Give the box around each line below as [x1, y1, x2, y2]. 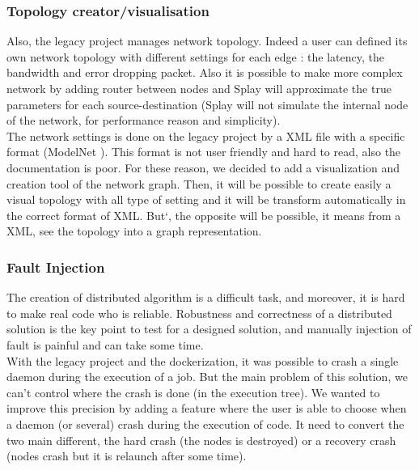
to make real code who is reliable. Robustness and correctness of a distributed [6, 304, 392, 321]
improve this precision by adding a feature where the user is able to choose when [6, 400, 407, 417]
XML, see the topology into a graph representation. [6, 222, 262, 239]
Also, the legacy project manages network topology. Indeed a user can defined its [6, 32, 408, 49]
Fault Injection [6, 256, 105, 277]
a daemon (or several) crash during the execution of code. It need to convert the [6, 415, 404, 432]
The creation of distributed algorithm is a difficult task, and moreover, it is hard [6, 289, 405, 306]
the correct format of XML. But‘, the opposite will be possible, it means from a [6, 206, 401, 223]
